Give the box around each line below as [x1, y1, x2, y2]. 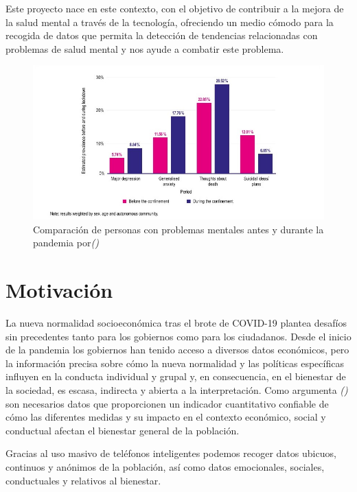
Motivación [5, 276, 113, 304]
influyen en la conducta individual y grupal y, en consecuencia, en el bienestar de [5, 369, 346, 384]
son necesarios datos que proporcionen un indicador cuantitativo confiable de [5, 396, 329, 410]
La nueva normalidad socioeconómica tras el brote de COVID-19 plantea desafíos [5, 316, 347, 330]
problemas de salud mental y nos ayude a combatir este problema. [5, 41, 284, 56]
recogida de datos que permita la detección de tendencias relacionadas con [5, 28, 318, 43]
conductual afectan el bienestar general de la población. [5, 423, 240, 437]
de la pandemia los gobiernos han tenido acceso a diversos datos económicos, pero [5, 342, 349, 357]
